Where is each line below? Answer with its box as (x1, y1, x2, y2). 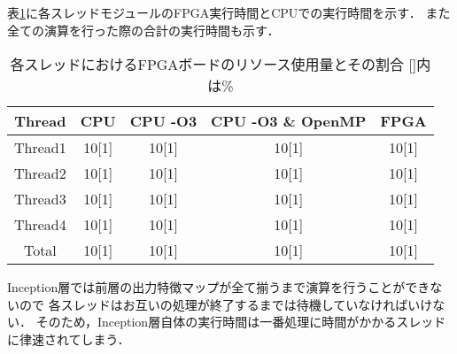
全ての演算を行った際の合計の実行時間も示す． (7, 20, 280, 39)
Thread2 (14, 163, 66, 184)
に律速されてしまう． (7, 329, 130, 348)
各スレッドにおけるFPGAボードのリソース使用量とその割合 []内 (10, 54, 431, 75)
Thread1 (14, 137, 66, 158)
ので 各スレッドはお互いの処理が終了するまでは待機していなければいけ (19, 295, 433, 313)
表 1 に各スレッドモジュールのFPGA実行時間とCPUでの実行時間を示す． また (7, 4, 451, 21)
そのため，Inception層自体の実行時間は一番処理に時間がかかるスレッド (35, 312, 446, 331)
